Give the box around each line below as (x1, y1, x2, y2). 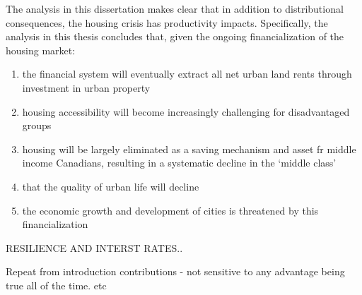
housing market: (6, 42, 76, 57)
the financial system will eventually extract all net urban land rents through (22, 66, 352, 81)
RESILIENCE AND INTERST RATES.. (6, 240, 183, 255)
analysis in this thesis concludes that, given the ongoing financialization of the (6, 29, 344, 44)
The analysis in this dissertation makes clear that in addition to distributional (6, 1, 344, 16)
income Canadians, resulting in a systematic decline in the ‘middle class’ (22, 155, 337, 170)
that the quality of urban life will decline (22, 179, 199, 193)
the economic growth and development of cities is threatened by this (22, 203, 319, 217)
